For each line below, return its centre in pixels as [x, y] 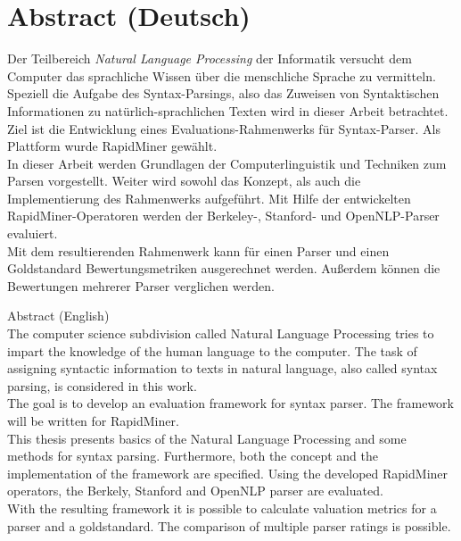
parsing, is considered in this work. [102, 385]
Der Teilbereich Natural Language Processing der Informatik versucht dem [210, 58]
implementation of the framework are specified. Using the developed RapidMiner [228, 473]
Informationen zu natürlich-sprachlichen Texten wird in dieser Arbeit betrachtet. [228, 110]
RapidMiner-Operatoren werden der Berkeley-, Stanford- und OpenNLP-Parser [223, 216]
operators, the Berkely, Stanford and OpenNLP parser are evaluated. [195, 491]
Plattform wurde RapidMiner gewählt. [112, 146]
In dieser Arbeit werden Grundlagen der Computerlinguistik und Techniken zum [227, 163]
